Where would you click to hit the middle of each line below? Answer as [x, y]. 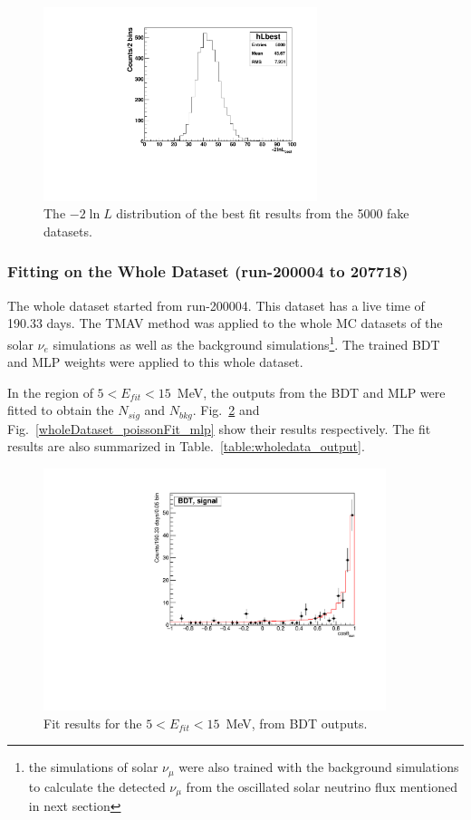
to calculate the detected [97, 786]
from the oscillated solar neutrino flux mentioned [322, 786]
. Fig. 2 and [226, 410]
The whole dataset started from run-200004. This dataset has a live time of [216, 305]
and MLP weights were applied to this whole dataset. [155, 362]
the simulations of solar [93, 767]
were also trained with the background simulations [319, 767]
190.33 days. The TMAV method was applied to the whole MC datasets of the [225, 323]
